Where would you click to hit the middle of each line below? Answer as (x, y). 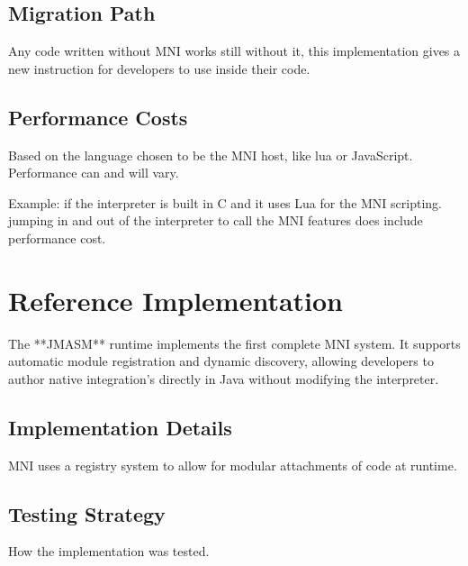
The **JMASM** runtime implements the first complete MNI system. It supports (234, 343)
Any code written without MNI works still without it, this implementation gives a (234, 51)
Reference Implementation (176, 300)
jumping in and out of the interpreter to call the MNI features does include (216, 220)
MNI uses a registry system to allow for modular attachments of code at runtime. (233, 465)
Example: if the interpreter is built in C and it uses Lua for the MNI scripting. (225, 202)
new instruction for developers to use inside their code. (159, 68)
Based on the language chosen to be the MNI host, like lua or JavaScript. (211, 155)
